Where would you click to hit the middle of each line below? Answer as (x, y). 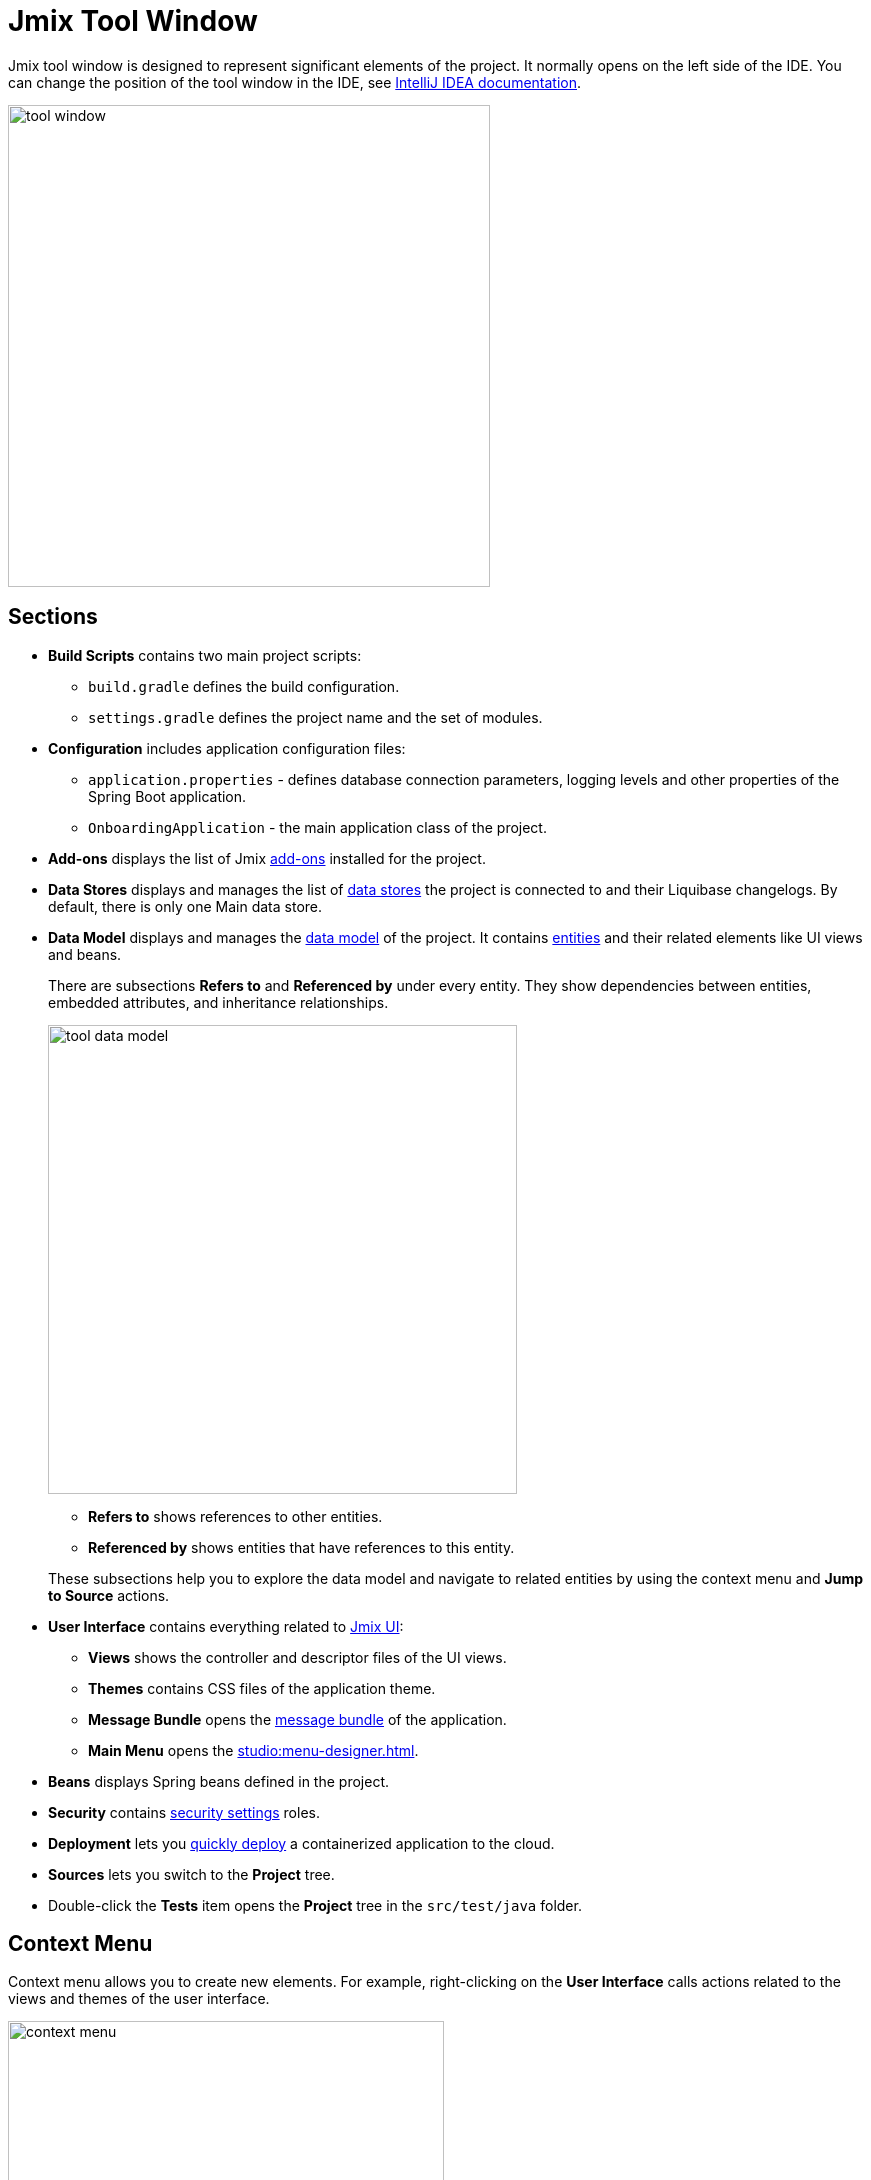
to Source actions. (109, 1595)
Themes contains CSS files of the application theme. (262, 1688)
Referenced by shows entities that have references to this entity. (301, 1547)
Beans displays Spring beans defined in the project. (218, 1781)
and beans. (85, 954)
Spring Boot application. (167, 796)
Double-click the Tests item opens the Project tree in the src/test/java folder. (315, 1905)
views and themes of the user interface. (139, 1999)
